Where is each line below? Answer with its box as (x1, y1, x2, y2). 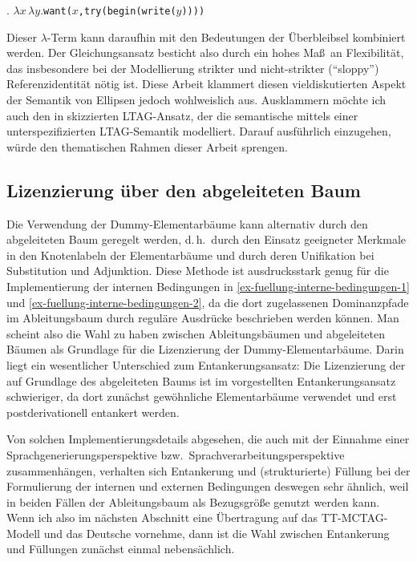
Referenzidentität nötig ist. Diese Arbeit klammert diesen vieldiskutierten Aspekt (6, 75, 407, 92)
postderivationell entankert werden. (6, 403, 180, 420)
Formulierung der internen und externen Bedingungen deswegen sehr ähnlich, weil (6, 478, 409, 495)
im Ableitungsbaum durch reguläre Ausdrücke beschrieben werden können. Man (6, 309, 399, 326)
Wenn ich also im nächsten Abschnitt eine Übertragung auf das (6, 509, 318, 526)
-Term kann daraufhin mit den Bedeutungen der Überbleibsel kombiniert (47, 28, 406, 45)
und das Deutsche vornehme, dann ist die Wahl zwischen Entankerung (43, 524, 390, 541)
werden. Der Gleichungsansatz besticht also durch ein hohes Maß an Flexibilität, (6, 44, 404, 61)
